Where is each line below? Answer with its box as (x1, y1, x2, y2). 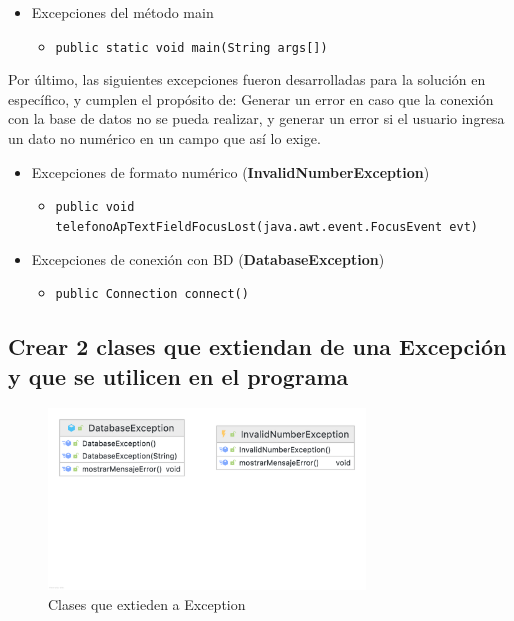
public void (55, 200, 135, 215)
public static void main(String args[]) (55, 40, 328, 55)
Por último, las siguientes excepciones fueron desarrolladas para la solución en (8, 69, 486, 90)
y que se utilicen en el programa (8, 360, 349, 391)
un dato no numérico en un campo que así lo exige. (8, 128, 321, 149)
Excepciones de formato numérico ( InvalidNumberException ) (31, 161, 430, 182)
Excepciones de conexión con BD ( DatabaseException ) (31, 248, 385, 269)
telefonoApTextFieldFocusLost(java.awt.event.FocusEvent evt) (55, 219, 478, 234)
